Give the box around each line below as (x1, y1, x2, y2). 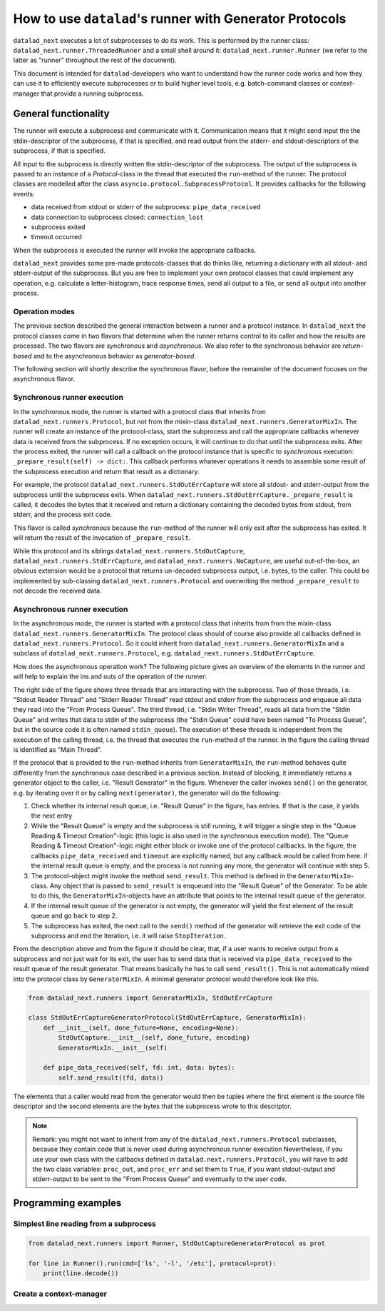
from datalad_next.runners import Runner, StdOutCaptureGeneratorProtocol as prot (28, 1239, 326, 1247)
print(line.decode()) (43, 1270, 119, 1277)
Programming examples (13, 1197, 122, 1210)
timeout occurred (31, 233, 82, 241)
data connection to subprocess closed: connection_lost (31, 213, 204, 221)
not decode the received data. (13, 586, 102, 596)
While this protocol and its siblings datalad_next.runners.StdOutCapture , (13, 546, 245, 555)
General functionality (13, 108, 110, 120)
